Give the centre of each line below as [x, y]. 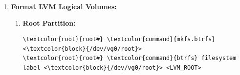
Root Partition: [49, 22]
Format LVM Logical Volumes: [64, 6]
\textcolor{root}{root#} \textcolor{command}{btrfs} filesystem [130, 58]
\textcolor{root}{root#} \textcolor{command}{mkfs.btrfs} [119, 39]
